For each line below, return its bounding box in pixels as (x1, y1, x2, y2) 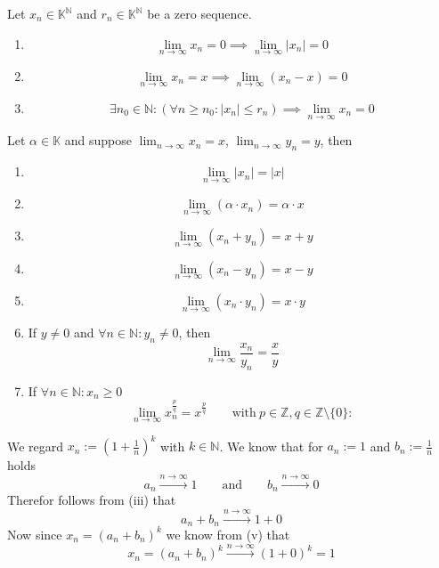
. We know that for (219, 436, 323, 455)
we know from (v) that (166, 524, 290, 543)
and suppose (64, 131, 132, 150)
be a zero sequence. (147, 4, 252, 22)
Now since (7, 524, 62, 543)
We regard (7, 436, 64, 455)
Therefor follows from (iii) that (7, 491, 176, 509)
